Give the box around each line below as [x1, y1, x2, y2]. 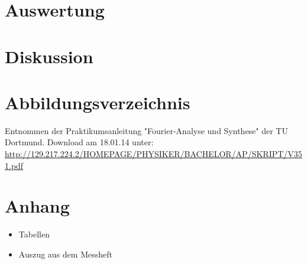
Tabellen [18, 228, 50, 240]
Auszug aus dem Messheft [18, 247, 112, 260]
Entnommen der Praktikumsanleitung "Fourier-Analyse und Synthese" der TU [5, 124, 288, 136]
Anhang [5, 194, 70, 218]
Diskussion [5, 44, 93, 68]
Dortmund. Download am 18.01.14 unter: [5, 136, 154, 148]
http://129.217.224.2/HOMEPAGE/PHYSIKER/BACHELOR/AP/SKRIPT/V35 [5, 148, 302, 160]
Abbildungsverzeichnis [5, 90, 190, 114]
